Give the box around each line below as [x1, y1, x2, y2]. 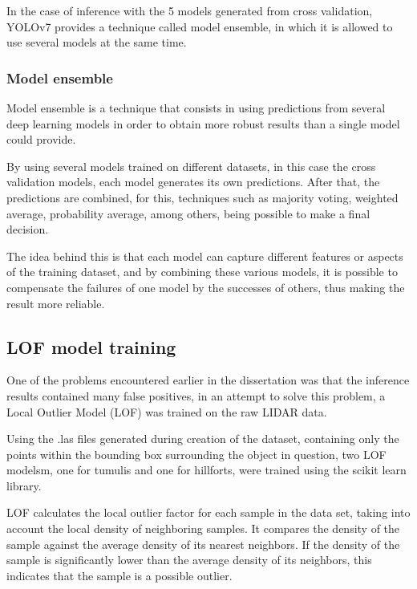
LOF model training [6, 334, 176, 359]
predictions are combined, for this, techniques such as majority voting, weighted [6, 189, 399, 205]
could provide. [6, 131, 76, 148]
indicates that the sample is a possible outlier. [6, 567, 233, 583]
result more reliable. [6, 294, 105, 311]
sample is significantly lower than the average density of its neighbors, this [6, 551, 372, 568]
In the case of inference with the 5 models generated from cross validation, [6, 2, 373, 18]
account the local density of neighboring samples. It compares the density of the [6, 520, 400, 537]
